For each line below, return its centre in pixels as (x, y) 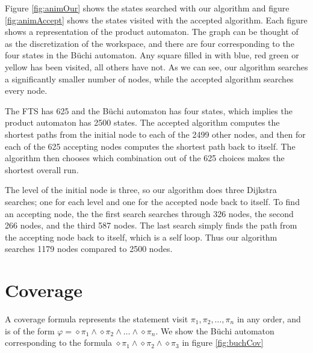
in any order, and (269, 319)
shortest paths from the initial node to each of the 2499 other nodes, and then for (155, 134)
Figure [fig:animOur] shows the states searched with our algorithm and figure (147, 8)
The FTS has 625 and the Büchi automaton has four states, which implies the (149, 110)
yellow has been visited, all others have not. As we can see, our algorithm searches (156, 66)
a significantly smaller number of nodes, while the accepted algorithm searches (149, 78)
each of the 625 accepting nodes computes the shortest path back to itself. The (150, 146)
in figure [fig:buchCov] (223, 342)
